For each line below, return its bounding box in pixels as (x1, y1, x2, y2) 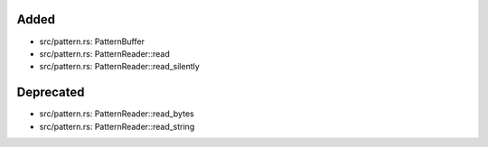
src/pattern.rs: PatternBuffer (39, 36, 145, 47)
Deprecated (16, 85, 85, 100)
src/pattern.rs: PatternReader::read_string (39, 121, 195, 132)
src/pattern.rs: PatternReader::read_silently (39, 61, 201, 72)
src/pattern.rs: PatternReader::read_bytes (39, 108, 194, 119)
